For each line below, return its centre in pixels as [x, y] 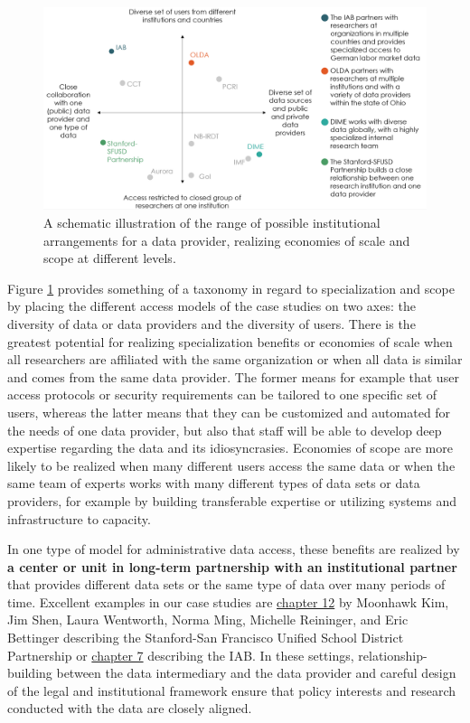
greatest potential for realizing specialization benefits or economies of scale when [230, 341]
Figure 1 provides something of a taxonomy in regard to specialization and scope [231, 288]
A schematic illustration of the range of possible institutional [212, 223]
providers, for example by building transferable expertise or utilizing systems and [232, 500]
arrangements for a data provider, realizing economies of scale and [227, 240]
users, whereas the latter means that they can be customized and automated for [229, 412]
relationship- [393, 655]
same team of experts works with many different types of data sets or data [214, 483]
